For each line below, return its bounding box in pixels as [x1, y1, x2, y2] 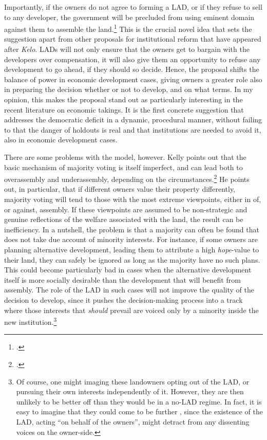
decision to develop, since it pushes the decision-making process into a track [4, 294, 243, 305]
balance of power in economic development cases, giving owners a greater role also [4, 74, 262, 84]
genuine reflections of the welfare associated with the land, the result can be [4, 214, 243, 225]
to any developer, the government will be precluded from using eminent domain [4, 11, 255, 22]
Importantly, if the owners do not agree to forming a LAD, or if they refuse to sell [4, 2, 262, 12]
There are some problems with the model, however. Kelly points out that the [4, 151, 246, 162]
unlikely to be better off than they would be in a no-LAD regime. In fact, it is [16, 396, 262, 407]
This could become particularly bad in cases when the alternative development [4, 264, 252, 275]
